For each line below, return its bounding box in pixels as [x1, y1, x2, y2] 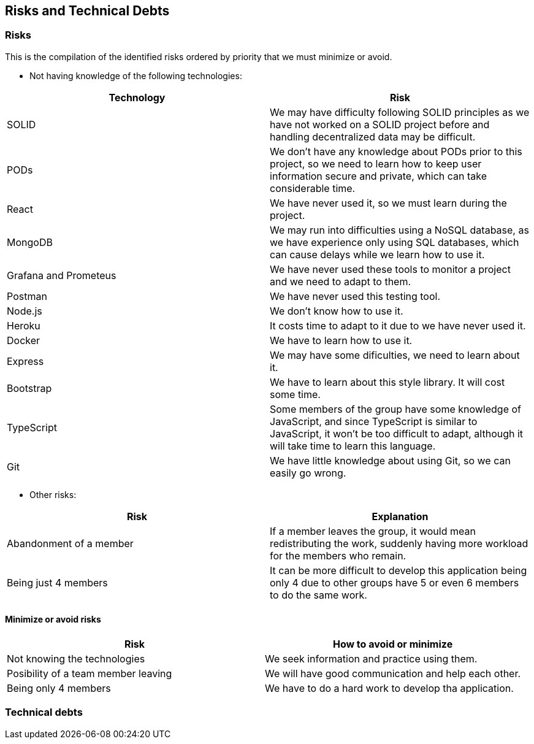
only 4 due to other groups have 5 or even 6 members [270, 576, 519, 589]
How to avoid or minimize [332, 638, 453, 651]
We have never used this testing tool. [270, 290, 441, 302]
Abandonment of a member [7, 537, 134, 550]
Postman [7, 290, 47, 302]
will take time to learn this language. [270, 439, 436, 452]
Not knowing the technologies [7, 653, 145, 665]
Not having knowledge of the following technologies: [29, 70, 242, 81]
